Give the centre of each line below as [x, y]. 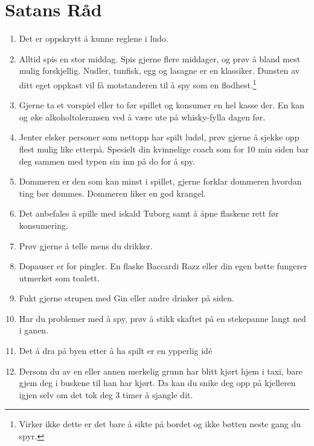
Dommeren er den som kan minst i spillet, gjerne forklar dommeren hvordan [160, 181]
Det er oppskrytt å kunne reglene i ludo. [94, 38]
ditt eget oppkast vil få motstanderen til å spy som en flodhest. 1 [138, 84]
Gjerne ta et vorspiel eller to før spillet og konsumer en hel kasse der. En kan [162, 105]
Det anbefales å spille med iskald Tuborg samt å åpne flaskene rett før [149, 213]
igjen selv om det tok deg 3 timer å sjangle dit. [106, 394]
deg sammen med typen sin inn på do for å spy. [107, 161]
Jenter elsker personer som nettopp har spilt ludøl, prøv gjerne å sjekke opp [159, 137]
